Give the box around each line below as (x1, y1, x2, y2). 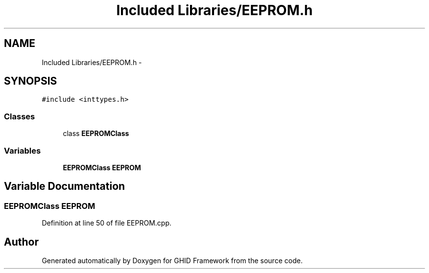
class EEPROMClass (63, 129, 129, 138)
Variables (4, 145, 41, 156)
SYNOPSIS (4, 75, 57, 88)
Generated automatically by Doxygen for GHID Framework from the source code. (42, 256, 303, 265)
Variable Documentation (4, 180, 125, 193)
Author (4, 235, 39, 248)
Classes (4, 111, 35, 121)
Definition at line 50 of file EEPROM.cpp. (42, 219, 171, 227)
